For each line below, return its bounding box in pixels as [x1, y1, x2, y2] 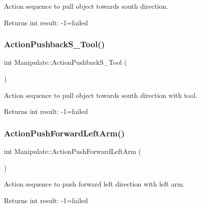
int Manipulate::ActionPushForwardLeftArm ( [4, 146, 141, 156]
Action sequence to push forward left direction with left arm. [4, 179, 185, 189]
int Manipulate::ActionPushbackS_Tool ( [4, 57, 127, 67]
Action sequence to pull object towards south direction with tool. [4, 90, 198, 100]
